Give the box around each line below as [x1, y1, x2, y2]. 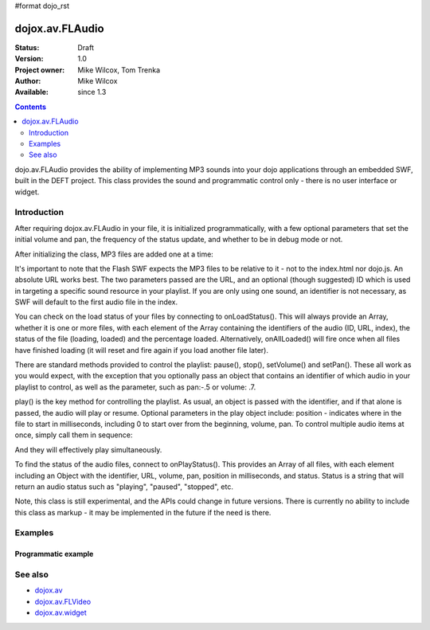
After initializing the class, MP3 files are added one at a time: [14, 249, 214, 259]
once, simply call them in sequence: [14, 430, 133, 440]
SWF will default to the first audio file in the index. [14, 297, 178, 307]
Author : [14, 76, 41, 86]
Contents [14, 102, 47, 112]
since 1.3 [77, 88, 107, 97]
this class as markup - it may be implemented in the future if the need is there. [14, 507, 272, 517]
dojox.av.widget [34, 608, 87, 617]
